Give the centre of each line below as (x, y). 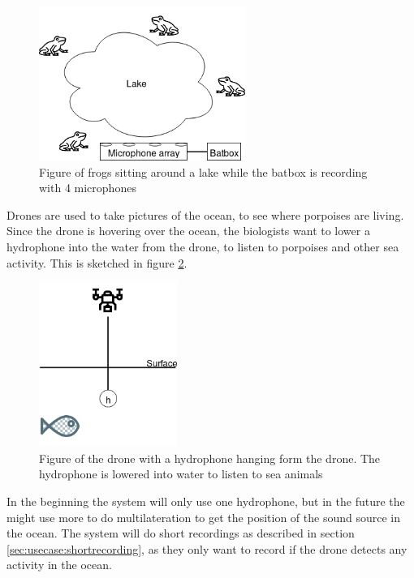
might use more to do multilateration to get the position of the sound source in (203, 517)
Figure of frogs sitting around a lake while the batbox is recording (203, 171)
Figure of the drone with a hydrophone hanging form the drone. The (210, 458)
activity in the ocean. (59, 565)
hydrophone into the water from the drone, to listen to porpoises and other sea (203, 247)
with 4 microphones (88, 188)
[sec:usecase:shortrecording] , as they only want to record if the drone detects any (207, 548)
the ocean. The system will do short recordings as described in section (181, 533)
